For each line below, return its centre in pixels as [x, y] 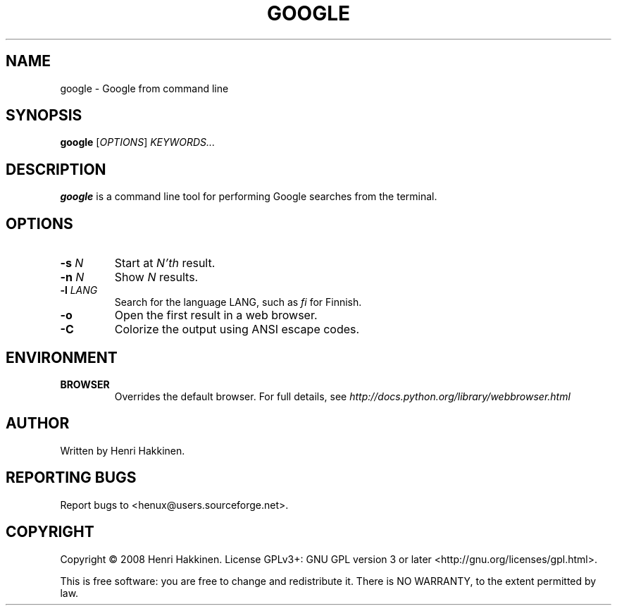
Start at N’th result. [165, 263]
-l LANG [79, 290]
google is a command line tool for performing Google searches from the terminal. [249, 197]
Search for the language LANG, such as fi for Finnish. [238, 302]
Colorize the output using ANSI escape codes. [237, 329]
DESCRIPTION [56, 169]
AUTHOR [38, 424]
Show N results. [156, 277]
